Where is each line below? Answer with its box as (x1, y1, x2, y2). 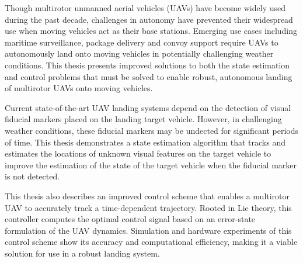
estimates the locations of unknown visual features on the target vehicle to (5, 147, 271, 160)
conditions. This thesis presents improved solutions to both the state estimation (5, 58, 290, 71)
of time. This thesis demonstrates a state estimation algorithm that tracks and (5, 136, 285, 148)
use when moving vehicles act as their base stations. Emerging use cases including (5, 25, 298, 37)
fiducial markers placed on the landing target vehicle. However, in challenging (5, 113, 282, 125)
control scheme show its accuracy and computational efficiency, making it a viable (5, 236, 298, 248)
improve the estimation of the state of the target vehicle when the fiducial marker (5, 158, 297, 171)
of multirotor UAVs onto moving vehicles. (5, 82, 153, 94)
